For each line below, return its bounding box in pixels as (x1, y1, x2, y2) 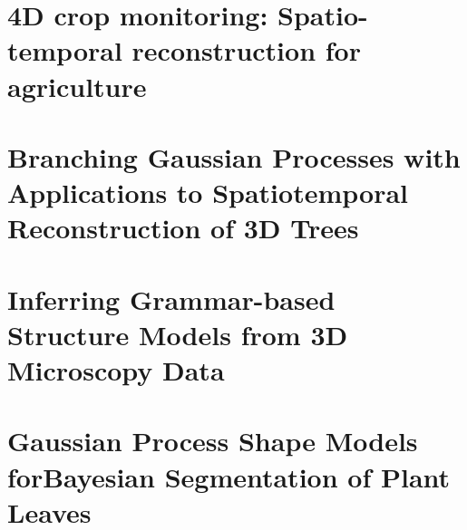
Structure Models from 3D (7, 315, 348, 352)
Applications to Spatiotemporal (7, 174, 408, 211)
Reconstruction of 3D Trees (7, 209, 359, 246)
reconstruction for (131, 32, 361, 69)
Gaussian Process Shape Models (7, 422, 418, 459)
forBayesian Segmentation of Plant (7, 458, 451, 495)
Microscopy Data (7, 352, 225, 389)
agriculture (7, 67, 147, 104)
